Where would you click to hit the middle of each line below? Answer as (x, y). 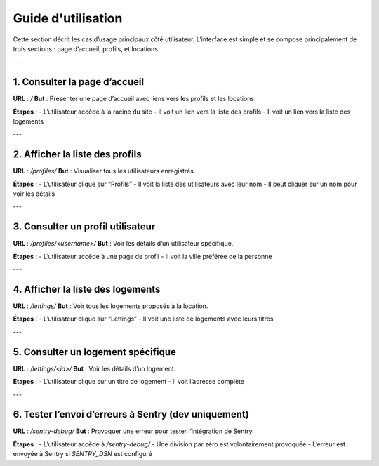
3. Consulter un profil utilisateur (84, 227)
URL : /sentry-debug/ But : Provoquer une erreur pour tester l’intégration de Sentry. (133, 431)
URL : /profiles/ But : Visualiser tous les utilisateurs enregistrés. (104, 171)
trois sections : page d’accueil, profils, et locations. (86, 48)
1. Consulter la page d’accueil (78, 82)
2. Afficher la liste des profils (77, 154)
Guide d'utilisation (68, 18)
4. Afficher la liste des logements (87, 289)
